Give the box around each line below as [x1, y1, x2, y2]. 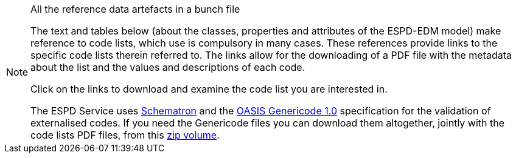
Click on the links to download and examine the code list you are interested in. [30, 83, 388, 95]
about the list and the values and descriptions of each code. [30, 61, 305, 73]
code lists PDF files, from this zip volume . [30, 129, 220, 141]
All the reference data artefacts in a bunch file [30, 3, 240, 15]
